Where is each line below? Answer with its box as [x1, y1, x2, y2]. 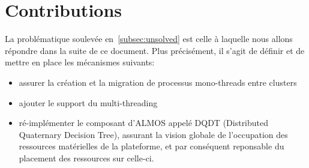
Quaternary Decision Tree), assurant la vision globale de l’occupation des [19, 128, 288, 140]
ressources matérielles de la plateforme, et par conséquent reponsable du [19, 140, 284, 152]
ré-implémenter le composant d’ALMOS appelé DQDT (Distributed [19, 116, 269, 129]
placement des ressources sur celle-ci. [19, 151, 154, 164]
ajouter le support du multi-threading [19, 96, 158, 109]
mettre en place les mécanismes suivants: [5, 56, 155, 68]
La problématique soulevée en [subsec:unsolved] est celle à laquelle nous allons [5, 32, 293, 45]
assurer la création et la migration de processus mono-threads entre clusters [19, 76, 297, 88]
